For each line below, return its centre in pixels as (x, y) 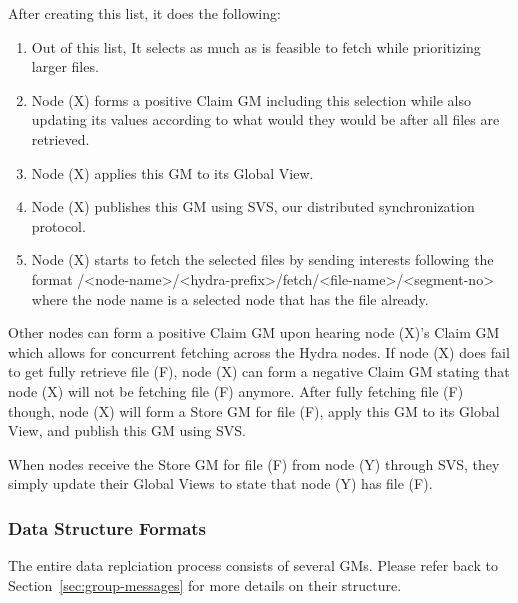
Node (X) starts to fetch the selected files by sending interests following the (262, 259)
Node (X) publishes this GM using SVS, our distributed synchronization (253, 206)
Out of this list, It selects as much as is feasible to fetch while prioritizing (256, 46)
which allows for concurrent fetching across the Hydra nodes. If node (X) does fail (259, 351)
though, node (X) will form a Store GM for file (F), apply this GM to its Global (254, 410)
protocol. (58, 225)
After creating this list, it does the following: (144, 13)
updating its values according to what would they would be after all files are (265, 119)
